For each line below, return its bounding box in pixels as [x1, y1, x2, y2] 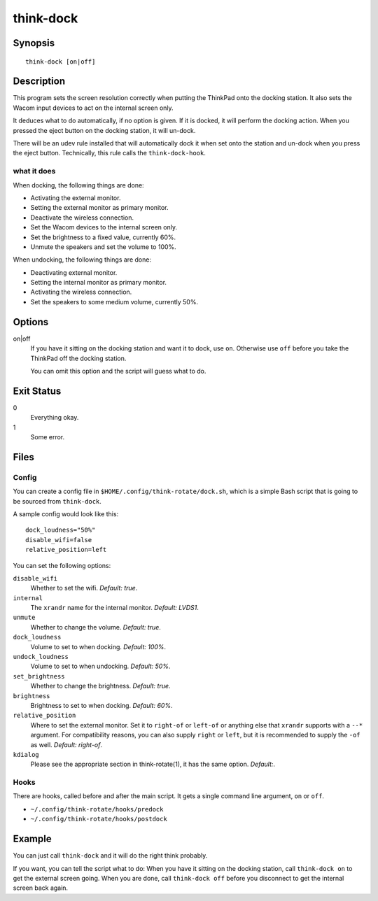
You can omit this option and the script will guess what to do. [30, 367, 206, 375]
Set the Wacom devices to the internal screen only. [30, 223, 178, 232]
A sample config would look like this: [13, 509, 119, 518]
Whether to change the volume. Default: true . [30, 623, 161, 631]
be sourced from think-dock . [13, 497, 101, 505]
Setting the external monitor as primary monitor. [30, 204, 169, 212]
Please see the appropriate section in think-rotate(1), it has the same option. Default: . [30, 760, 276, 769]
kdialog [13, 751, 40, 758]
